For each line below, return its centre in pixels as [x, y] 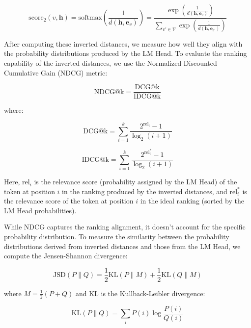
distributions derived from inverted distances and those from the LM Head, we [122, 246]
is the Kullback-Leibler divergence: [153, 293]
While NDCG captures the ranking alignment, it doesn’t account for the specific [125, 227]
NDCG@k [109, 92]
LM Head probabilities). [40, 210]
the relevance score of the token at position [69, 201]
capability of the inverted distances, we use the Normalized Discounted [111, 63]
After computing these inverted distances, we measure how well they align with [123, 43]
